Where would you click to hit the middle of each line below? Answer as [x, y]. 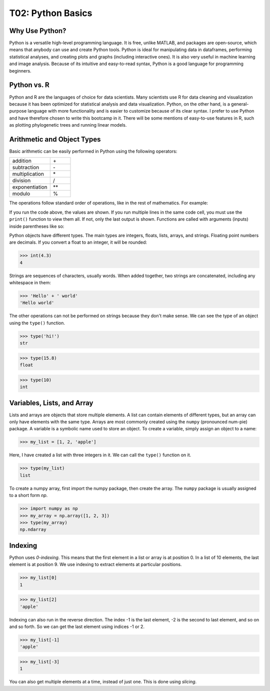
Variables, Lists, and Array [51, 403]
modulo [21, 194]
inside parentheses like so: [37, 226]
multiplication [28, 174]
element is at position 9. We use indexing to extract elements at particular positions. [95, 564]
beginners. [20, 71]
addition [22, 161]
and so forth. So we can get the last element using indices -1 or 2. [77, 626]
